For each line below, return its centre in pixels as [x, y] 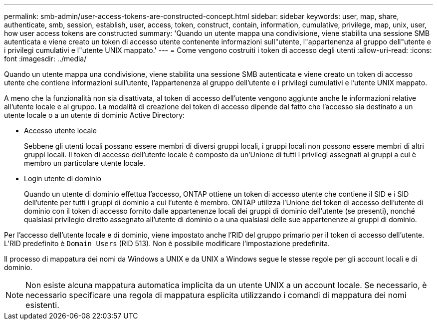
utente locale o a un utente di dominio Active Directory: [95, 115]
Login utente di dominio [63, 178]
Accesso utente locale [60, 131]
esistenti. [42, 305]
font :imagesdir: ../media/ [45, 59]
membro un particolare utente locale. [85, 163]
